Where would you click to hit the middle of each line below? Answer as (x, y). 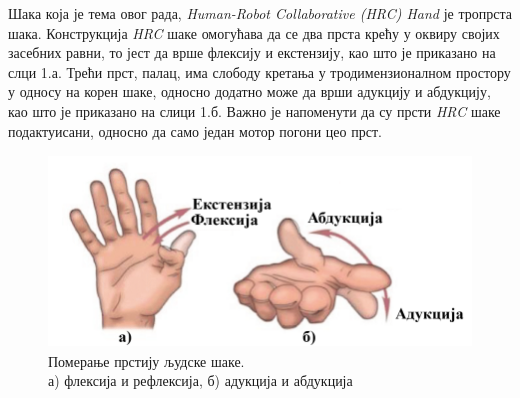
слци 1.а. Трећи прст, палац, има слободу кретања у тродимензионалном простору (259, 71)
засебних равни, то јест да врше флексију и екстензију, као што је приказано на (252, 52)
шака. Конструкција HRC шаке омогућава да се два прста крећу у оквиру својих (254, 32)
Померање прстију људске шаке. (146, 360)
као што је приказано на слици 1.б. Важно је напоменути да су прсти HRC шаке (254, 110)
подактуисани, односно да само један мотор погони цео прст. (195, 130)
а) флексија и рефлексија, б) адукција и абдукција (200, 380)
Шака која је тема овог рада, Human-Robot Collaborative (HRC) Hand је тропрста (260, 13)
